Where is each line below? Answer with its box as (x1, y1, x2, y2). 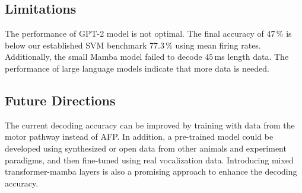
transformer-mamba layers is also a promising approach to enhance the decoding (5, 165, 297, 178)
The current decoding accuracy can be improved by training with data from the (5, 118, 295, 131)
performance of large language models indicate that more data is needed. (5, 62, 269, 74)
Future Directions (5, 91, 116, 109)
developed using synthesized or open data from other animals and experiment (5, 141, 287, 154)
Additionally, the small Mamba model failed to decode (5, 50, 202, 63)
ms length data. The (214, 50, 289, 63)
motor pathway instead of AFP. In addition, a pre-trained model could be (5, 130, 274, 143)
